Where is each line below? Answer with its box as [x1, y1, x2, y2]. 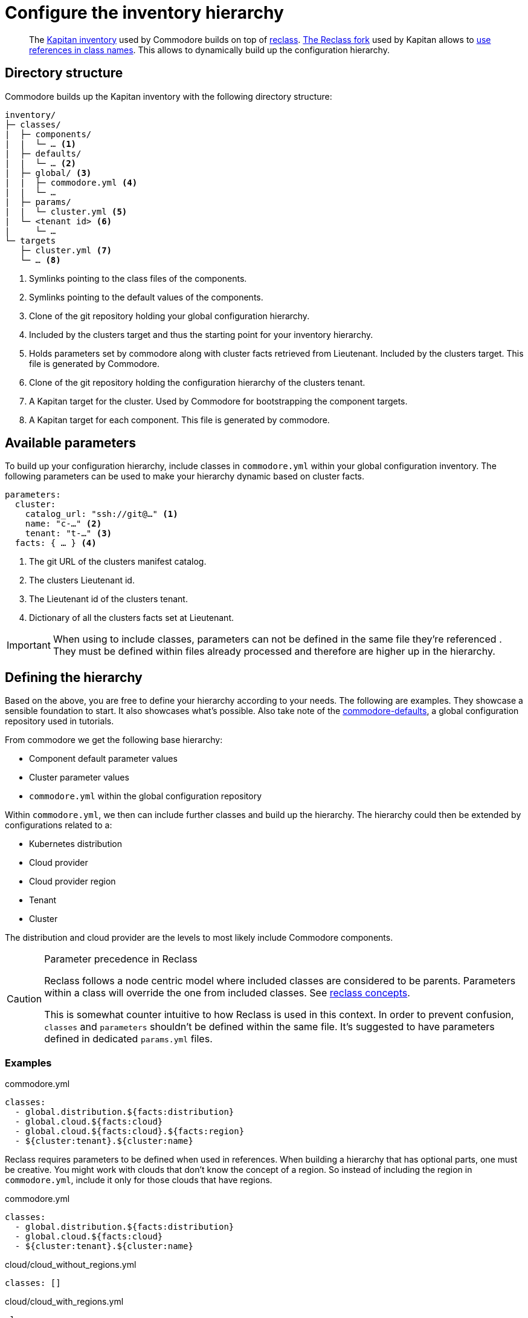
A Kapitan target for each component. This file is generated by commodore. [29, 414, 330, 425]
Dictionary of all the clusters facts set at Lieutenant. [29, 612, 234, 623]
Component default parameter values [29, 753, 178, 764]
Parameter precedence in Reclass [44, 953, 198, 966]
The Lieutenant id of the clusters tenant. [29, 594, 188, 605]
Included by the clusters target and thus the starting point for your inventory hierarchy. [29, 329, 373, 340]
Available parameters [5, 435, 136, 451]
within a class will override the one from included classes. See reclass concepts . [44, 987, 410, 999]
